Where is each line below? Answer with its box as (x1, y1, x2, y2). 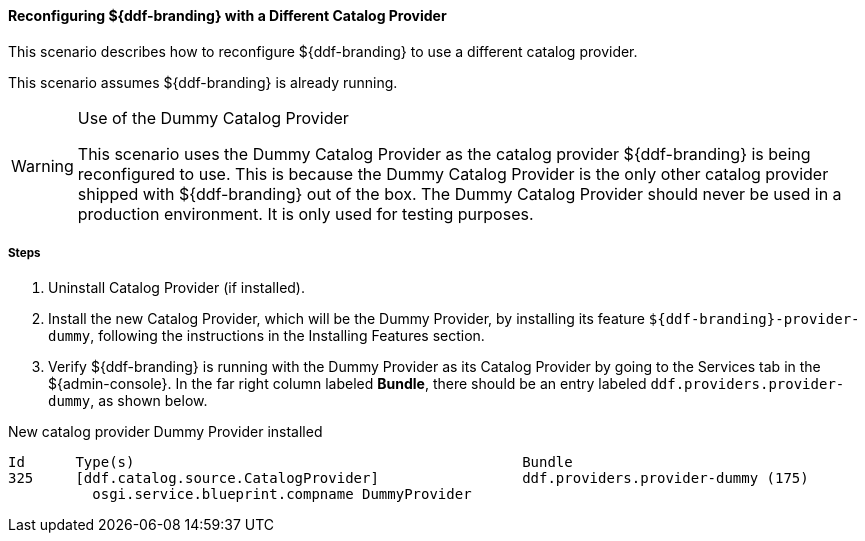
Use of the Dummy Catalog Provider (77, 107, 349, 128)
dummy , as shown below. (48, 392, 208, 410)
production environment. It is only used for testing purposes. (77, 203, 534, 224)
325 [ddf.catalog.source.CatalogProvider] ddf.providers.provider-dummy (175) (8, 470, 809, 487)
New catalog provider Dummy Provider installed (8, 423, 323, 441)
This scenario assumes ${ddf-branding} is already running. (8, 73, 398, 91)
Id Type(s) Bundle (8, 454, 573, 471)
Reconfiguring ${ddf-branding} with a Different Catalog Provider (8, 7, 447, 24)
